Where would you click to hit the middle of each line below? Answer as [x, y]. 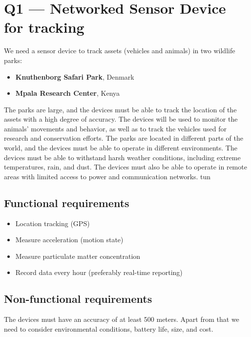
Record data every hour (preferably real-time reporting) [99, 272]
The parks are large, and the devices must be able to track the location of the [120, 109]
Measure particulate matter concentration [78, 256]
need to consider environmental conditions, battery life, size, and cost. [109, 328]
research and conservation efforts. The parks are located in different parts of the [124, 138]
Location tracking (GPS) [52, 223]
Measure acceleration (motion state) [69, 240]
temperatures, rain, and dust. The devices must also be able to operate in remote [125, 167]
